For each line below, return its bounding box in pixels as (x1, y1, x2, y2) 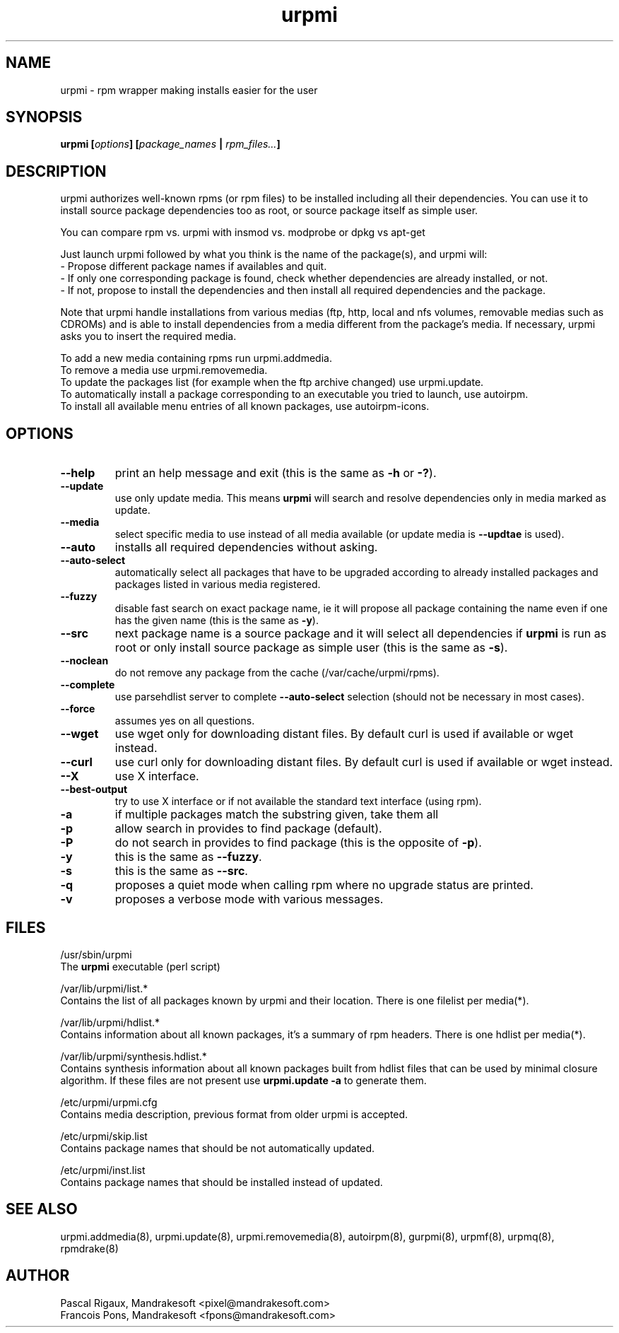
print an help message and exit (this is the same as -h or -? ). (114, 466, 437, 481)
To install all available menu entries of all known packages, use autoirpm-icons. (60, 400, 430, 413)
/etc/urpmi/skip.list (60, 1129, 148, 1142)
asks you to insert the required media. (60, 330, 237, 343)
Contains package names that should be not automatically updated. (60, 1141, 375, 1154)
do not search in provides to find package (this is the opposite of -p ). (114, 835, 482, 850)
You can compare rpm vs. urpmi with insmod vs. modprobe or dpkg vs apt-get (60, 226, 425, 239)
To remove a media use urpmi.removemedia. (60, 364, 268, 377)
